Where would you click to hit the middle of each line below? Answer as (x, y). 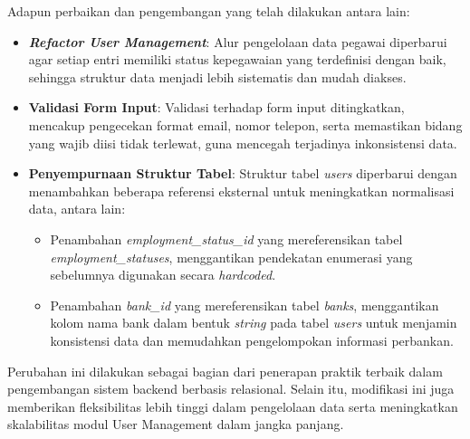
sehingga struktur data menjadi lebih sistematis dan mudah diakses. (217, 76)
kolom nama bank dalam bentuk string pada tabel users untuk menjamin (254, 323)
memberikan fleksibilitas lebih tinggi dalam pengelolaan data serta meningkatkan (233, 406)
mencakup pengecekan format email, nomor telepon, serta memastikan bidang (245, 124)
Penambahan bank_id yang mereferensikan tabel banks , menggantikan (245, 305)
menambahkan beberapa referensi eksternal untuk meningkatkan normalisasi (241, 191)
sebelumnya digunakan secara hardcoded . (163, 275)
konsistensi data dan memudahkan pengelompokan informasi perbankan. (252, 340)
